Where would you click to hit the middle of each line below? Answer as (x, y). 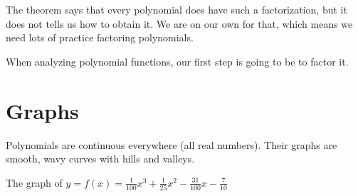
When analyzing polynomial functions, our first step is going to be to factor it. (177, 61)
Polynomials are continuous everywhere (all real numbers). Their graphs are (172, 144)
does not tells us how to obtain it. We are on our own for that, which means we (179, 23)
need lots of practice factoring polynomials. (100, 37)
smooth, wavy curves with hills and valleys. (100, 159)
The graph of (34, 182)
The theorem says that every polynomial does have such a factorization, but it (177, 9)
